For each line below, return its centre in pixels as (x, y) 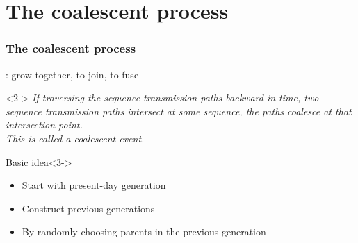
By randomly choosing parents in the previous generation (144, 232)
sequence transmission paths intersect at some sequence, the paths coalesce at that (179, 111)
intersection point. (44, 125)
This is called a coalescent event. (75, 138)
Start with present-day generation (94, 185)
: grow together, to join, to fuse (72, 74)
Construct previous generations (88, 208)
